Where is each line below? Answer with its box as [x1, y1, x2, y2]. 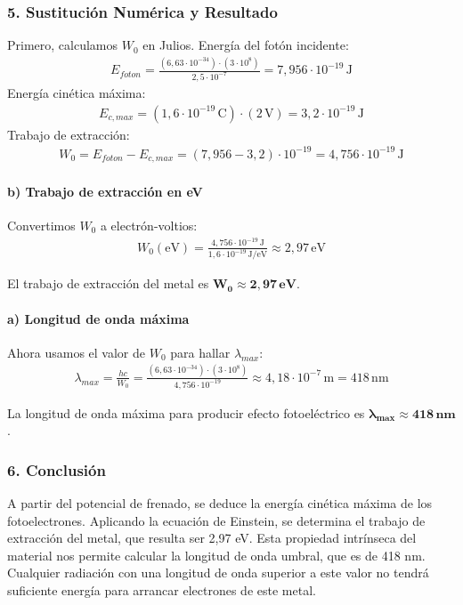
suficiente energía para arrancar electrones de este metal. [7, 580, 316, 599]
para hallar [170, 343, 231, 361]
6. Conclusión [7, 458, 106, 480]
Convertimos [7, 216, 76, 235]
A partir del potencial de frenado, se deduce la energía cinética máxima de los [7, 494, 433, 512]
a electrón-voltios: [100, 216, 198, 235]
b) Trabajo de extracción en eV [7, 181, 203, 200]
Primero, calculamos [7, 36, 118, 54]
